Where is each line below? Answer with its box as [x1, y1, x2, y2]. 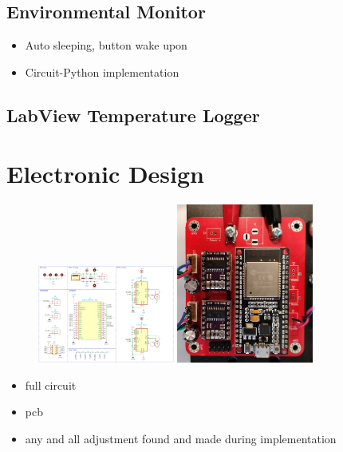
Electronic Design [6, 157, 204, 190]
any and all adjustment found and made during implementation [25, 430, 337, 446]
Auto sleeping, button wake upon [25, 37, 187, 54]
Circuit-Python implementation [25, 63, 179, 80]
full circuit [25, 376, 77, 393]
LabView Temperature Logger [6, 102, 260, 127]
